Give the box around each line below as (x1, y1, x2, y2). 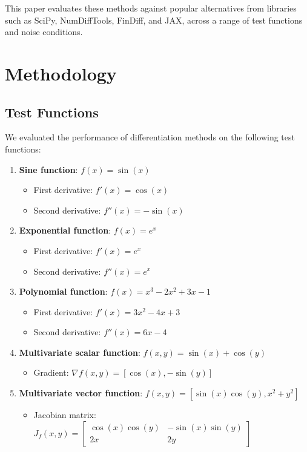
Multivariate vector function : (19, 387, 143, 399)
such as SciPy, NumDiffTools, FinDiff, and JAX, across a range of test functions (5, 13, 303, 26)
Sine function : (19, 163, 78, 175)
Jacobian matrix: (33, 408, 96, 421)
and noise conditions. (5, 25, 83, 38)
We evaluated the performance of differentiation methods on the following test (5, 131, 295, 143)
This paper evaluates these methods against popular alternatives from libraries (5, 2, 297, 14)
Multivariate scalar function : (19, 346, 140, 358)
